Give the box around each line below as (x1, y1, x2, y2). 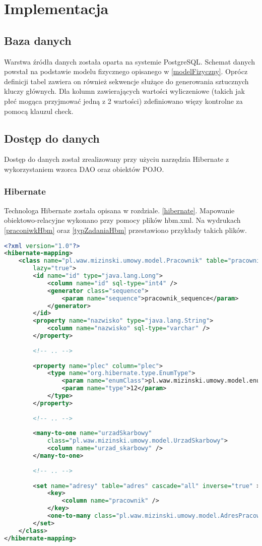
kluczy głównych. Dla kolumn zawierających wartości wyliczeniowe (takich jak (4, 86, 245, 96)
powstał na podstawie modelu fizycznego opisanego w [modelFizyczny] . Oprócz (4, 66, 248, 77)
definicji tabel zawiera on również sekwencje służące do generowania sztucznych (4, 76, 249, 86)
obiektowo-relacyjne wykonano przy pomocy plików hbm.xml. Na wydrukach (4, 215, 241, 225)
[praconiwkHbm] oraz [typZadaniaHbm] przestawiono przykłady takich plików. (4, 224, 247, 235)
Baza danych (4, 32, 72, 48)
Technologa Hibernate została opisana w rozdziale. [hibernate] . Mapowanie (4, 205, 235, 215)
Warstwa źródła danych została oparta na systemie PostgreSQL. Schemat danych (4, 56, 255, 67)
